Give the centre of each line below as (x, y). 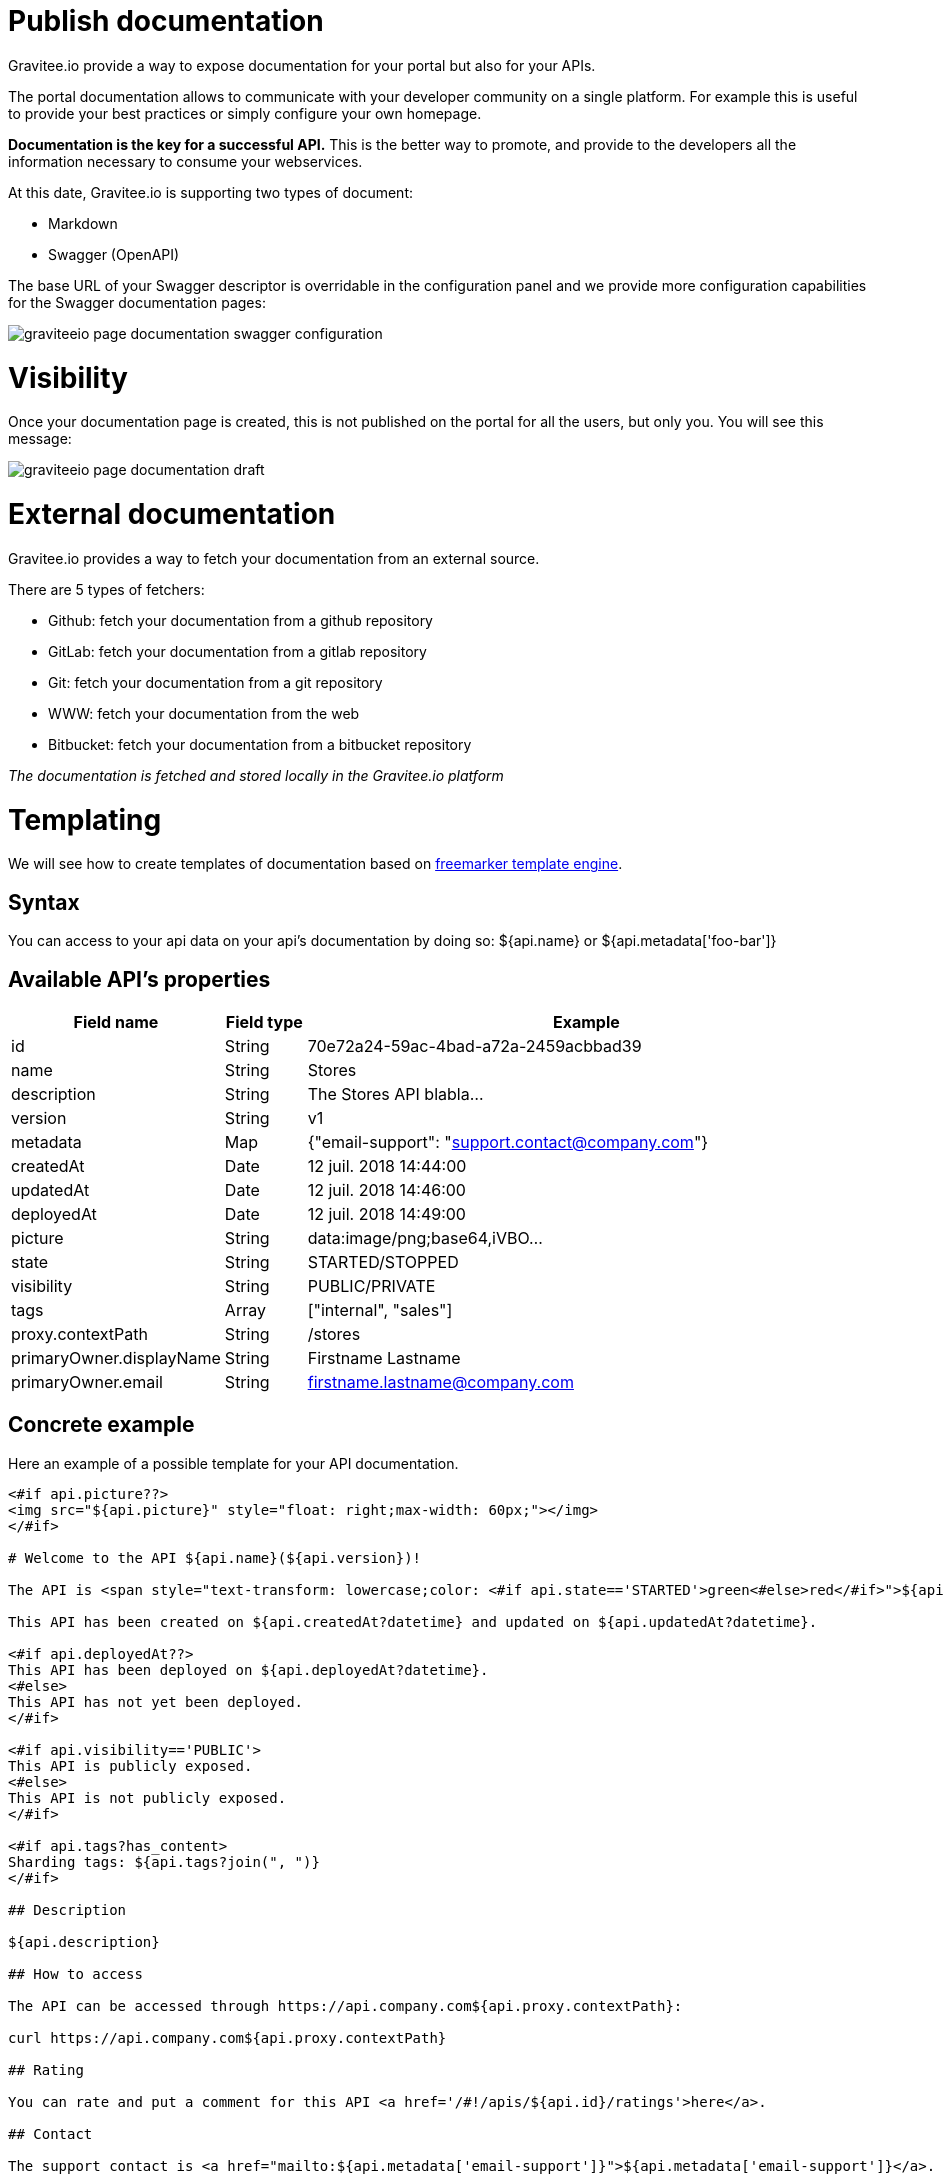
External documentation (172, 514)
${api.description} (84, 1941)
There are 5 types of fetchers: (106, 589)
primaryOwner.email (87, 1381)
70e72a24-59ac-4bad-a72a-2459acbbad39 (474, 1045)
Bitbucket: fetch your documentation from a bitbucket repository (260, 744)
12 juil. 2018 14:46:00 (386, 1189)
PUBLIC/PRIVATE (371, 1285)
